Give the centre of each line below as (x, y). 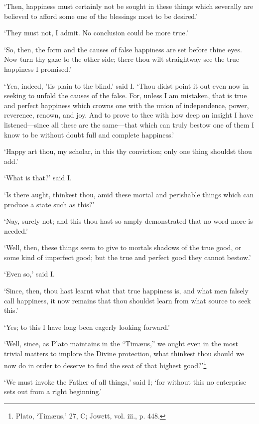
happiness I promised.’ (38, 69)
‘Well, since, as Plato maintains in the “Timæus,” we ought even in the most (121, 344)
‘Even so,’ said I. (29, 274)
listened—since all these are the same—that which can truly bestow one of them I (129, 124)
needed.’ (16, 230)
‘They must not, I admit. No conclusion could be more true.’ (96, 33)
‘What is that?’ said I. (38, 178)
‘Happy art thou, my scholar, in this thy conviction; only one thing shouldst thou (128, 151)
